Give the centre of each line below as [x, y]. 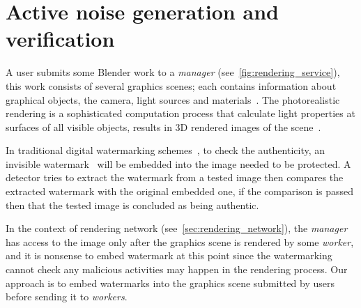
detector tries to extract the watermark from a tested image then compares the [175, 177]
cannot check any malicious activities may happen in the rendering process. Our [177, 269]
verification [60, 39]
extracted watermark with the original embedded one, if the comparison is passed [180, 191]
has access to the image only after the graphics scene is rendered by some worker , [180, 241]
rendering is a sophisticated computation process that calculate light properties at [180, 113]
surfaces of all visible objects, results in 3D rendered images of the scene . [163, 126]
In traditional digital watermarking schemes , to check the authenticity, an [166, 150]
